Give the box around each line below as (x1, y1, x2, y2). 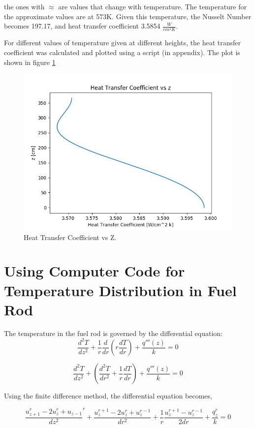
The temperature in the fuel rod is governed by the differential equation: (4, 328, 223, 338)
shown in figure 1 (4, 57, 56, 67)
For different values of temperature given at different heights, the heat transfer (4, 37, 241, 48)
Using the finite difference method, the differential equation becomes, (4, 391, 212, 401)
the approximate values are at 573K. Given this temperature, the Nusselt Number (4, 11, 252, 21)
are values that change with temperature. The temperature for (58, 1, 247, 11)
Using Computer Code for (4, 261, 185, 281)
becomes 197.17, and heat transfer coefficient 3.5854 (4, 21, 160, 31)
